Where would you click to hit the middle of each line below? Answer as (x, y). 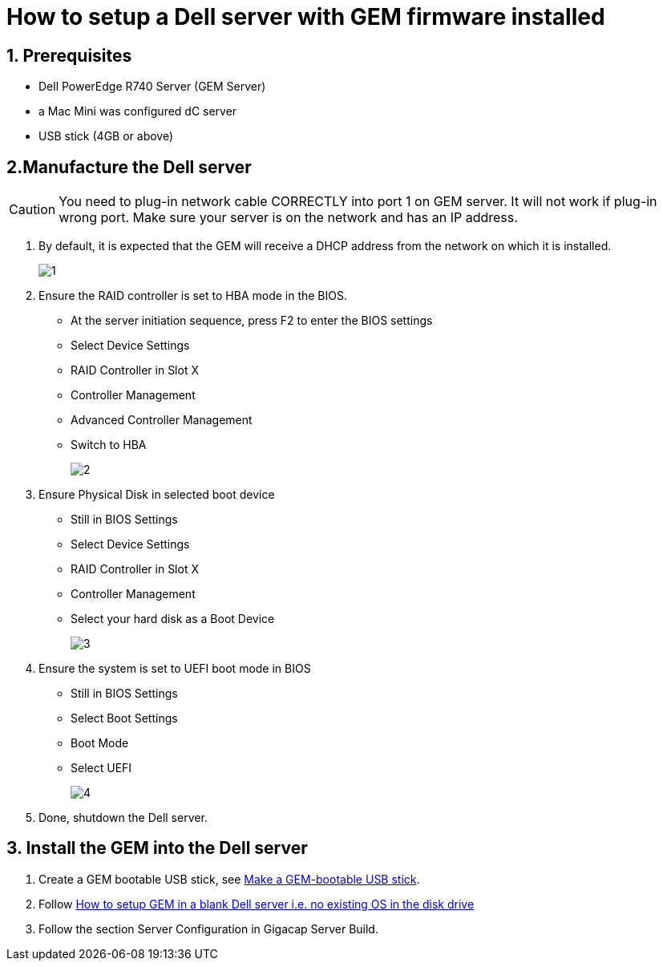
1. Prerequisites (69, 55)
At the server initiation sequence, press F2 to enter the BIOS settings (252, 321)
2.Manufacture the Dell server (129, 167)
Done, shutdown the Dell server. (123, 818)
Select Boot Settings (124, 718)
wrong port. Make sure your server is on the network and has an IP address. (288, 218)
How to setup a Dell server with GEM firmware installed (306, 17)
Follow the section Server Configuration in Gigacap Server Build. (208, 929)
